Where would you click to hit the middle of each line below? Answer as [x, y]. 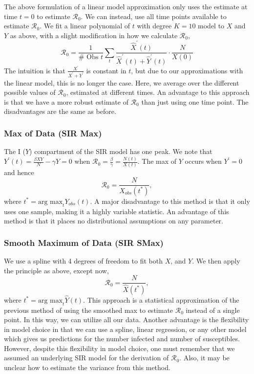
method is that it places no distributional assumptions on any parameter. [114, 221]
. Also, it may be [204, 358]
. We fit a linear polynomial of [85, 26]
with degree [154, 26]
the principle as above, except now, [56, 270]
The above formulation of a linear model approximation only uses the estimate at [126, 6]
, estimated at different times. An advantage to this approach [158, 92]
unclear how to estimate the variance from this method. [87, 367]
